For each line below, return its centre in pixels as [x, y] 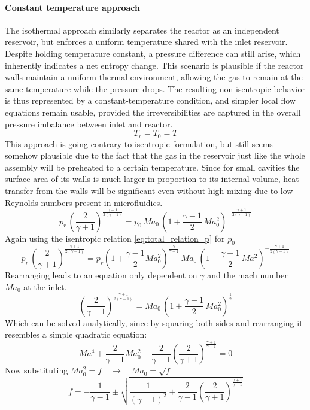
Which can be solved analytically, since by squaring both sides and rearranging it [154, 322]
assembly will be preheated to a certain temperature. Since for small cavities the [152, 167]
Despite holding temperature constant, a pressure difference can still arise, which [153, 53]
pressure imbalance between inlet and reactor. [89, 124]
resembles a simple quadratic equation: [76, 334]
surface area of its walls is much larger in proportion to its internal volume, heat [152, 179]
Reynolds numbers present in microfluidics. [84, 202]
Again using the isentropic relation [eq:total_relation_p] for [115, 238]
